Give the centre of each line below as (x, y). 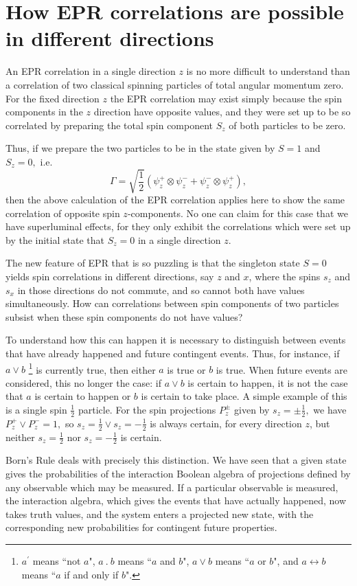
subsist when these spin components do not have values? (124, 316)
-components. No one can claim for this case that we (238, 213)
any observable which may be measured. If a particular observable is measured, (172, 487)
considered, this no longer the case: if (84, 382)
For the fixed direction (53, 98)
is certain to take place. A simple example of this (244, 396)
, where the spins (285, 276)
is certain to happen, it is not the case (268, 382)
